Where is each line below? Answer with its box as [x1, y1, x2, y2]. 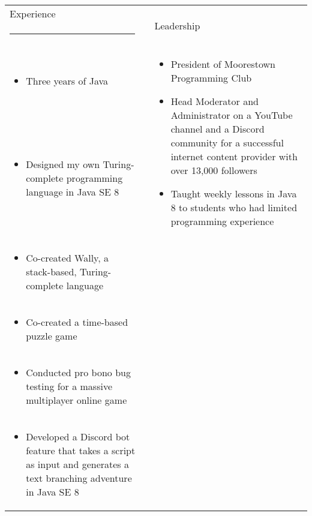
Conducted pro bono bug [26, 365, 131, 379]
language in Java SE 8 [26, 184, 119, 199]
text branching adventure [26, 471, 132, 485]
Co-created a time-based [26, 315, 128, 329]
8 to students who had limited [170, 200, 298, 214]
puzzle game [26, 329, 77, 343]
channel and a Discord [170, 122, 265, 136]
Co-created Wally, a [26, 251, 109, 265]
